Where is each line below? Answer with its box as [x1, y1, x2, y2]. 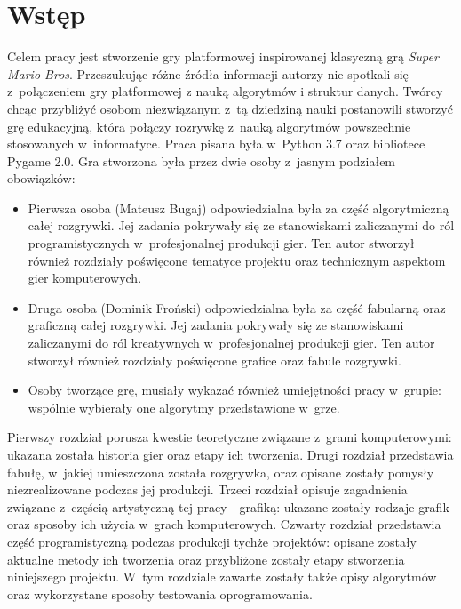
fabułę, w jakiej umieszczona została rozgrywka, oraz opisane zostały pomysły [7, 462, 434, 481]
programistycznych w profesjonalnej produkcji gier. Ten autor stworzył [28, 234, 415, 252]
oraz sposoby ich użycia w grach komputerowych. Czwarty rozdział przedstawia [7, 515, 441, 533]
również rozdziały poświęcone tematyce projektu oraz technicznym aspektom [28, 251, 446, 269]
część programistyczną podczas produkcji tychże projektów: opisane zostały [7, 532, 417, 550]
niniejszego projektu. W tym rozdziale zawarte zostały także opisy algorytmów [7, 567, 437, 586]
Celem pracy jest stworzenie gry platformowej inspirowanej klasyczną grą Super [7, 47, 439, 66]
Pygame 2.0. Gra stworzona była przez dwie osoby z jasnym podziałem [7, 151, 396, 170]
